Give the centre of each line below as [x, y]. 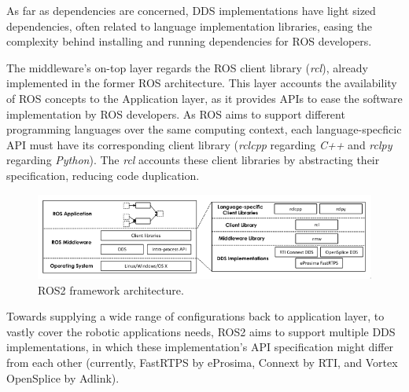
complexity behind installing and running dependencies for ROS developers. [189, 41]
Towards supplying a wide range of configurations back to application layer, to [195, 316]
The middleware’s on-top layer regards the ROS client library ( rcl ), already [187, 67]
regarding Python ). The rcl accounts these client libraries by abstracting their [193, 160]
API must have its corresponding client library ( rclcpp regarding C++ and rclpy [199, 144]
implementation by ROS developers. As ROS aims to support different [176, 114]
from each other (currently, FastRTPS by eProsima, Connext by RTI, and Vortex [202, 362]
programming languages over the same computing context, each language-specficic [204, 129]
